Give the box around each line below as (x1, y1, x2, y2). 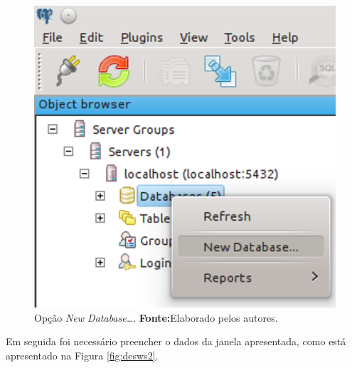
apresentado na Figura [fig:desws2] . (6, 347, 159, 362)
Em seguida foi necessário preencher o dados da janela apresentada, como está (6, 334, 346, 349)
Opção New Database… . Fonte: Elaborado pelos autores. (34, 310, 278, 325)
